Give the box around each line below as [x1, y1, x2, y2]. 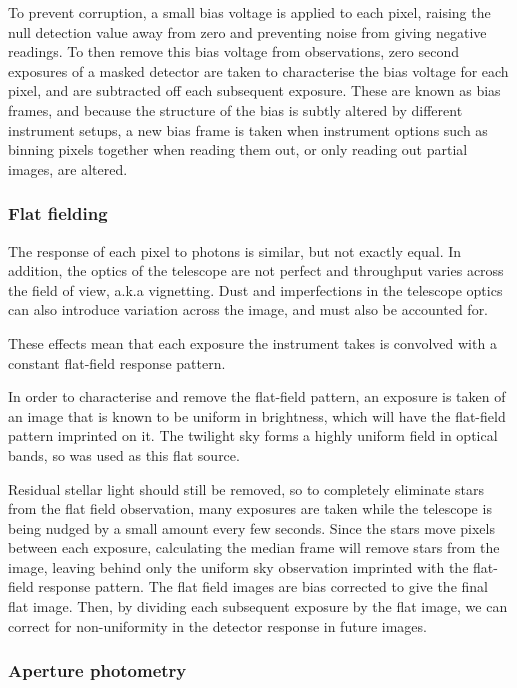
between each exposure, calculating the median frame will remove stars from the [8, 537, 500, 558]
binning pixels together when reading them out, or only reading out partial [8, 139, 468, 160]
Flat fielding [8, 201, 108, 226]
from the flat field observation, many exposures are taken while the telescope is [8, 498, 492, 519]
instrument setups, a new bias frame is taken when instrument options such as [8, 119, 488, 140]
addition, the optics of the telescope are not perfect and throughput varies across [8, 260, 504, 281]
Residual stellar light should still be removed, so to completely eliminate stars [8, 478, 485, 499]
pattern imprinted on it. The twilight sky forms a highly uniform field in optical [8, 425, 498, 446]
